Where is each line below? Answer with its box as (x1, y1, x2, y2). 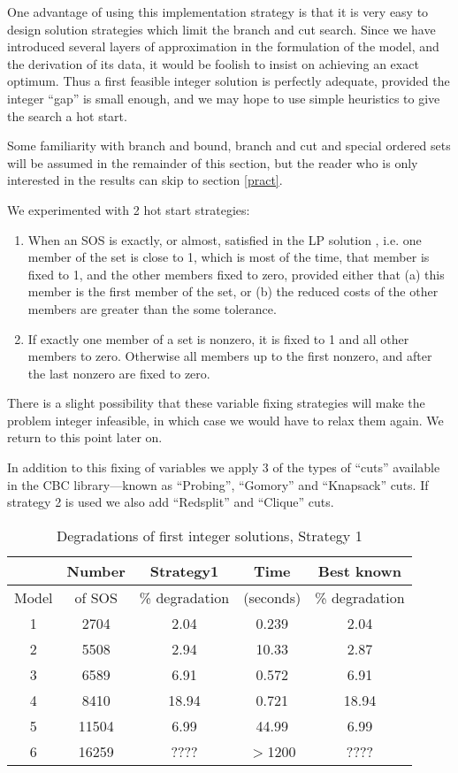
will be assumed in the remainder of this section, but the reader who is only (7, 153, 418, 172)
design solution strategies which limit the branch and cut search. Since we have (7, 19, 436, 38)
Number (66, 560, 126, 581)
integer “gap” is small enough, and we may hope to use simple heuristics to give (7, 88, 440, 107)
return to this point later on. (7, 428, 163, 447)
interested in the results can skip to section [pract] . (7, 171, 283, 189)
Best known (317, 560, 402, 581)
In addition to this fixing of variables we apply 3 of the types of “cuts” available (7, 458, 440, 477)
